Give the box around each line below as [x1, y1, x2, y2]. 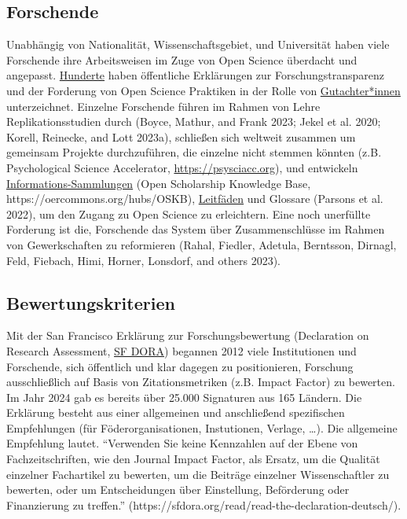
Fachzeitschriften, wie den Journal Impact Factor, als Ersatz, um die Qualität [6, 451, 380, 467]
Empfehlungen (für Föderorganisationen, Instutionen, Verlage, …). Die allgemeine [6, 419, 398, 436]
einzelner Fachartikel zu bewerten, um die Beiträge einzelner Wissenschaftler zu [6, 466, 390, 482]
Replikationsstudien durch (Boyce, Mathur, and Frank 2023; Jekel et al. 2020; [6, 113, 381, 130]
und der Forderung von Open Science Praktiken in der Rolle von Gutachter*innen [6, 82, 401, 98]
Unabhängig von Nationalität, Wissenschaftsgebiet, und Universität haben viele [6, 36, 390, 53]
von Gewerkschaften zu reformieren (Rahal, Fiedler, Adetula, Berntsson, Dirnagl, [6, 236, 397, 252]
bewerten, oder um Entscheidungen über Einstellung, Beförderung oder [6, 481, 350, 498]
